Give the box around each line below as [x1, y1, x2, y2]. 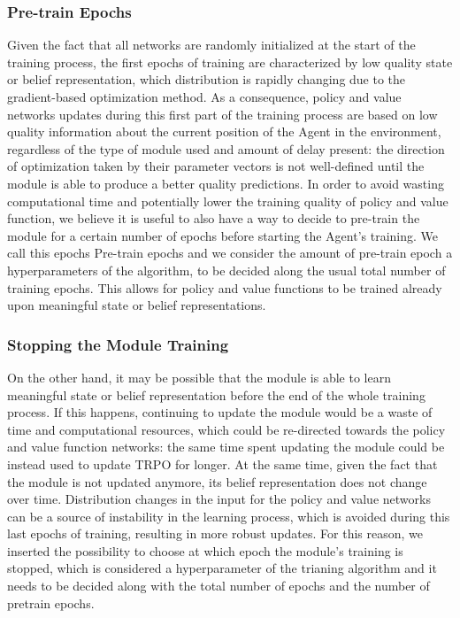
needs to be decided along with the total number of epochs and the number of [7, 576, 430, 595]
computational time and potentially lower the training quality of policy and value [7, 191, 448, 210]
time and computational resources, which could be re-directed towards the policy [7, 420, 446, 438]
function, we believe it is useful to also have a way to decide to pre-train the [7, 209, 420, 228]
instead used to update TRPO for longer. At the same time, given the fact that [7, 454, 438, 473]
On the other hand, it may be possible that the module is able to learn [7, 367, 391, 386]
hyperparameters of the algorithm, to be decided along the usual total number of [7, 260, 446, 279]
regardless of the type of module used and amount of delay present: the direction [7, 139, 445, 158]
